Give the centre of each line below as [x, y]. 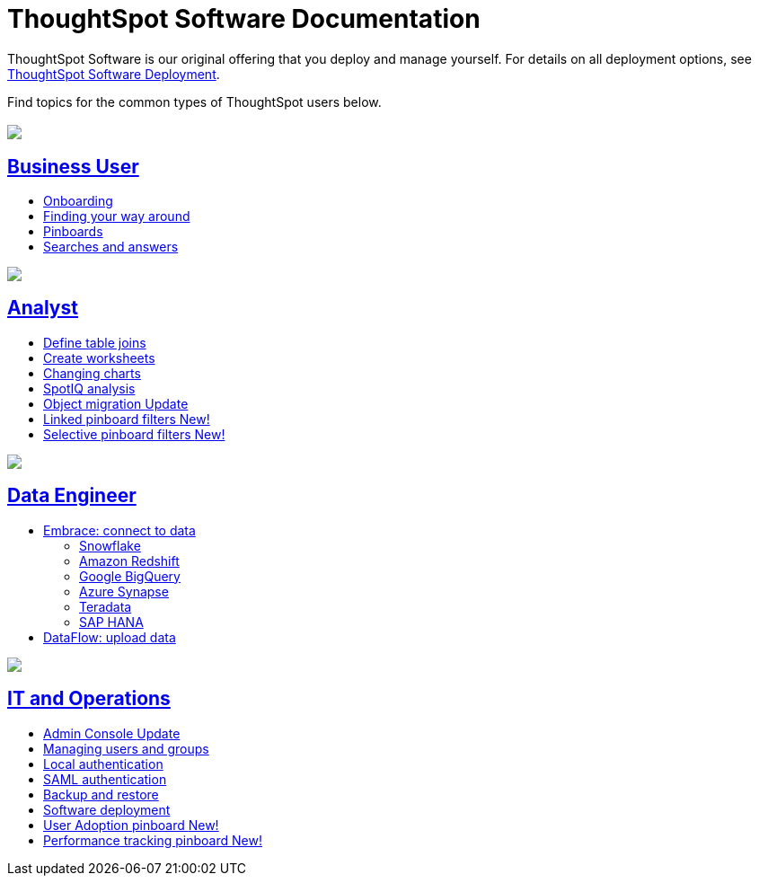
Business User [73, 166]
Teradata [106, 606]
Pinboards [73, 232]
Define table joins [95, 342]
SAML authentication [105, 779]
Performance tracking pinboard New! [153, 840]
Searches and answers [111, 247]
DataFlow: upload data [110, 637]
